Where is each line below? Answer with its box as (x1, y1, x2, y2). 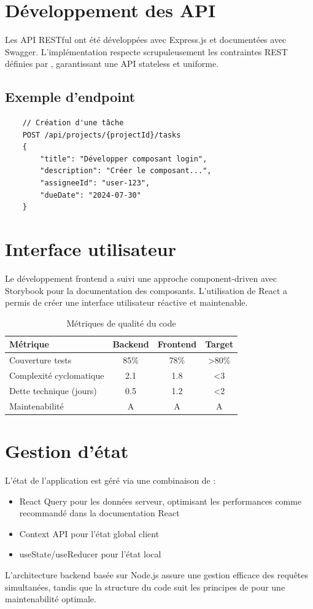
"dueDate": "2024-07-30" (40, 190, 141, 200)
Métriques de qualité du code (66, 316, 176, 329)
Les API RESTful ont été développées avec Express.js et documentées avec (5, 33, 287, 46)
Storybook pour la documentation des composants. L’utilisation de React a (5, 284, 288, 297)
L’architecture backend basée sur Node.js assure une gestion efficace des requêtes (5, 568, 309, 581)
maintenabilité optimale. (5, 592, 96, 605)
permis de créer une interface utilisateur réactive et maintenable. (5, 296, 248, 309)
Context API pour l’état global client (19, 527, 160, 540)
